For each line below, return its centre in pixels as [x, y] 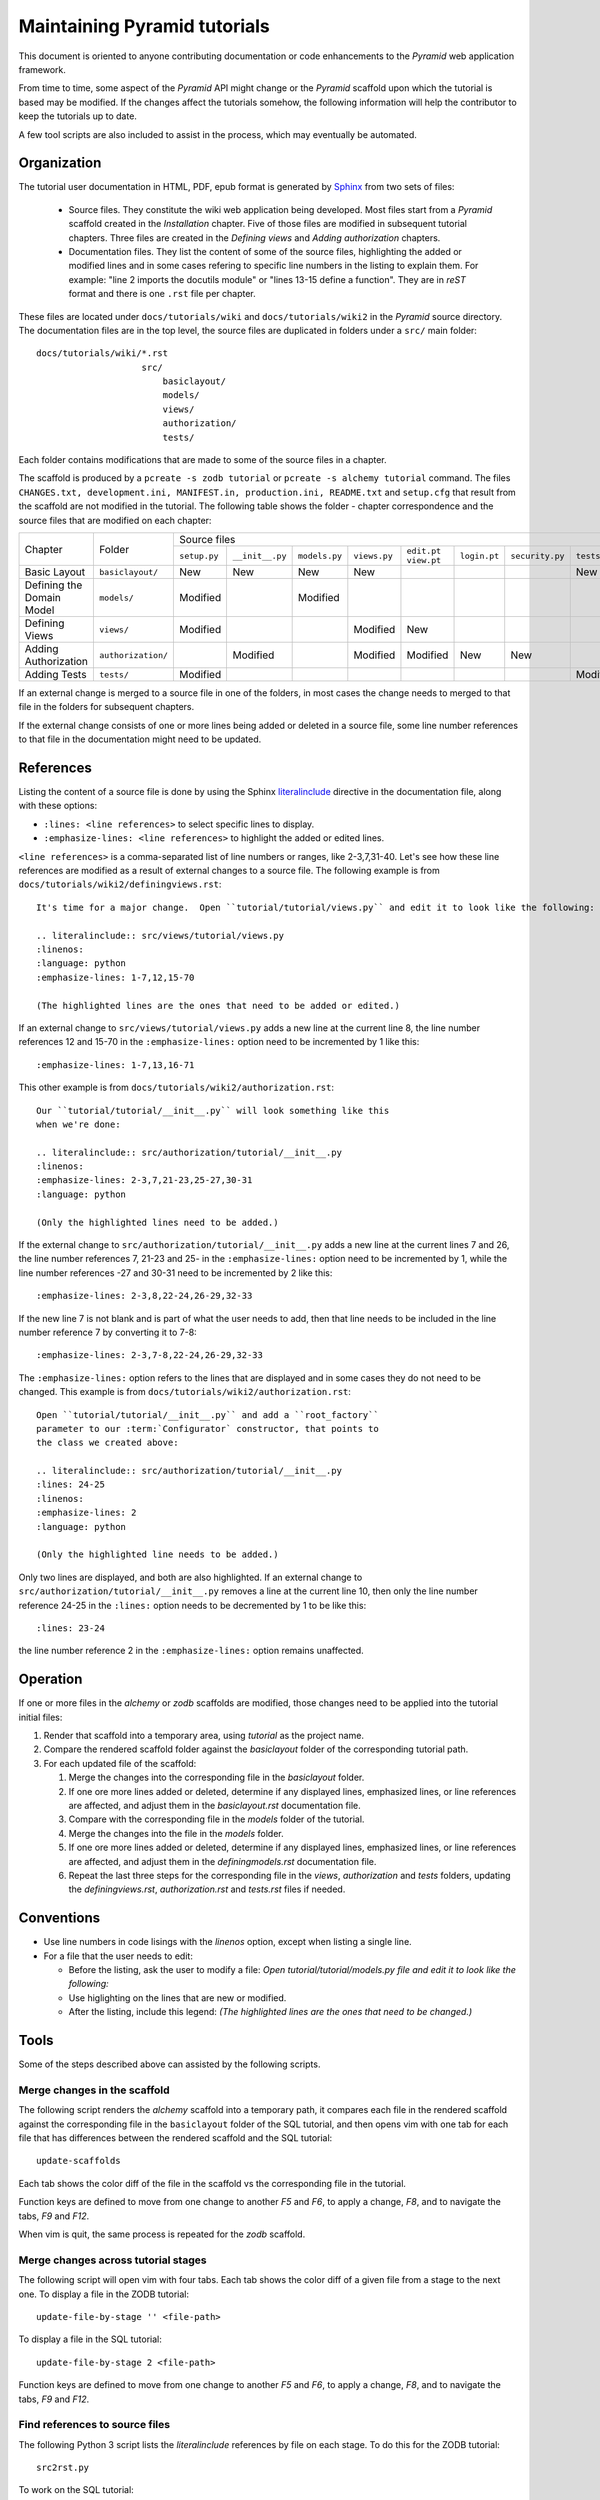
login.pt [479, 555]
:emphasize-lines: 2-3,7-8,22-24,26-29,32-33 [150, 1355]
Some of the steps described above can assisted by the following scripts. [169, 2064]
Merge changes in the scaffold [94, 2090]
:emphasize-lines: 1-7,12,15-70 [115, 977]
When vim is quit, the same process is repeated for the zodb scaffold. [162, 2234]
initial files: [40, 1717]
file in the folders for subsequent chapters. [106, 707]
